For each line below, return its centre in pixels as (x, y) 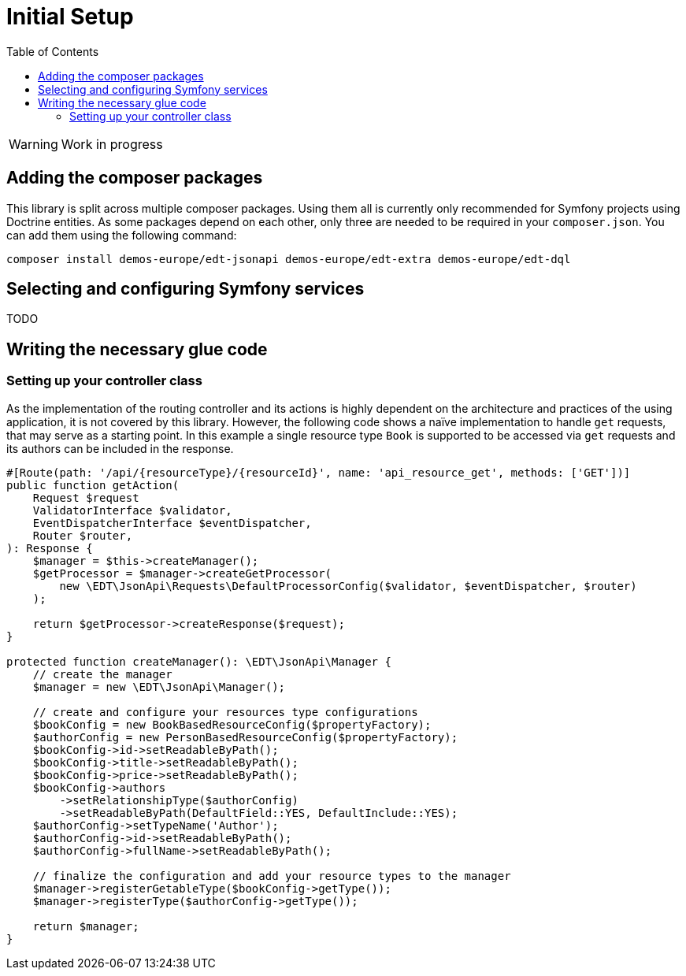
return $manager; (86, 926)
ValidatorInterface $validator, (132, 510)
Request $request (86, 497)
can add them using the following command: (122, 235)
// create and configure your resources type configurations (225, 712)
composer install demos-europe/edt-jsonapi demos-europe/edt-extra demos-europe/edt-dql (289, 259)
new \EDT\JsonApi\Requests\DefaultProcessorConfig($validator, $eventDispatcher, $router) (348, 586)
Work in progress (112, 144)
